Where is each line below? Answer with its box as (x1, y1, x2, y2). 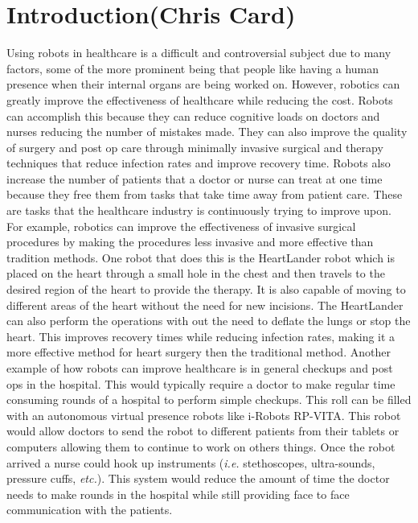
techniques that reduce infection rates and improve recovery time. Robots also (6, 154, 391, 171)
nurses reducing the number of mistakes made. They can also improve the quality (6, 123, 408, 140)
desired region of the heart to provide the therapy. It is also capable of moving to (6, 281, 406, 298)
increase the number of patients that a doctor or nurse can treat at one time (6, 170, 383, 187)
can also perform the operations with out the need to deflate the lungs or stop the (6, 312, 411, 329)
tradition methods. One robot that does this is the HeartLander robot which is (6, 249, 395, 266)
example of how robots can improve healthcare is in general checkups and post (6, 360, 393, 376)
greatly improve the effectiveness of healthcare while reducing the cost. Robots (6, 91, 393, 108)
